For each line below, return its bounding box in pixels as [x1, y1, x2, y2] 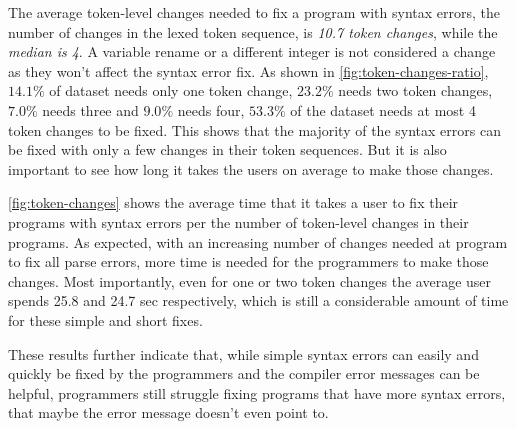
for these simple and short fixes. [8, 309, 203, 330]
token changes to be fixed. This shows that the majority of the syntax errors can [8, 119, 501, 140]
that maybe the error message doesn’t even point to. [8, 402, 329, 423]
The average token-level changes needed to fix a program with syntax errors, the [8, 2, 500, 22]
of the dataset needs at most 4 [290, 99, 476, 120]
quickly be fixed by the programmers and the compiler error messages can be [8, 363, 480, 384]
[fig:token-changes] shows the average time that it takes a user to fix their [8, 192, 459, 213]
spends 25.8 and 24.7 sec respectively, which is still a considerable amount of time [8, 290, 509, 311]
